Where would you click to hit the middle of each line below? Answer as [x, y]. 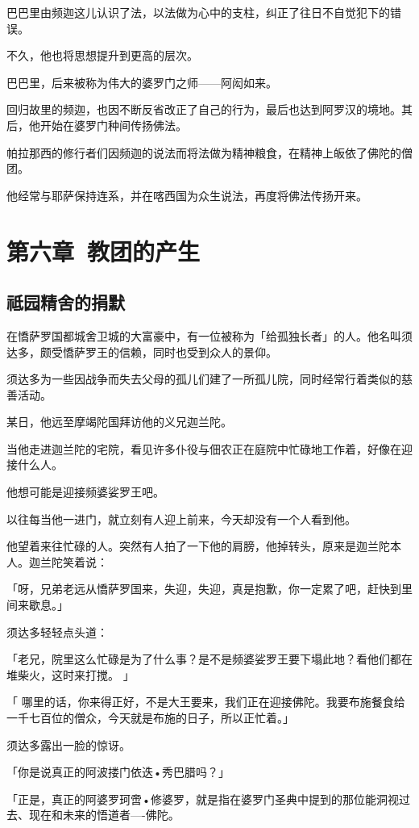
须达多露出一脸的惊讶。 [68, 744]
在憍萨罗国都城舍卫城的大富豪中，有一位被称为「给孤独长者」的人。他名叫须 [209, 335]
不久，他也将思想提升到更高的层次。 [102, 55]
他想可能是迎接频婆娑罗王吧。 [85, 492]
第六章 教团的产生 [104, 251]
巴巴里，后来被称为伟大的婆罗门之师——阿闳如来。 [142, 82]
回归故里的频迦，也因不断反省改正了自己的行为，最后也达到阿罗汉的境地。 [204, 109]
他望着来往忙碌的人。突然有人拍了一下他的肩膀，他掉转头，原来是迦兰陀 [198, 546]
